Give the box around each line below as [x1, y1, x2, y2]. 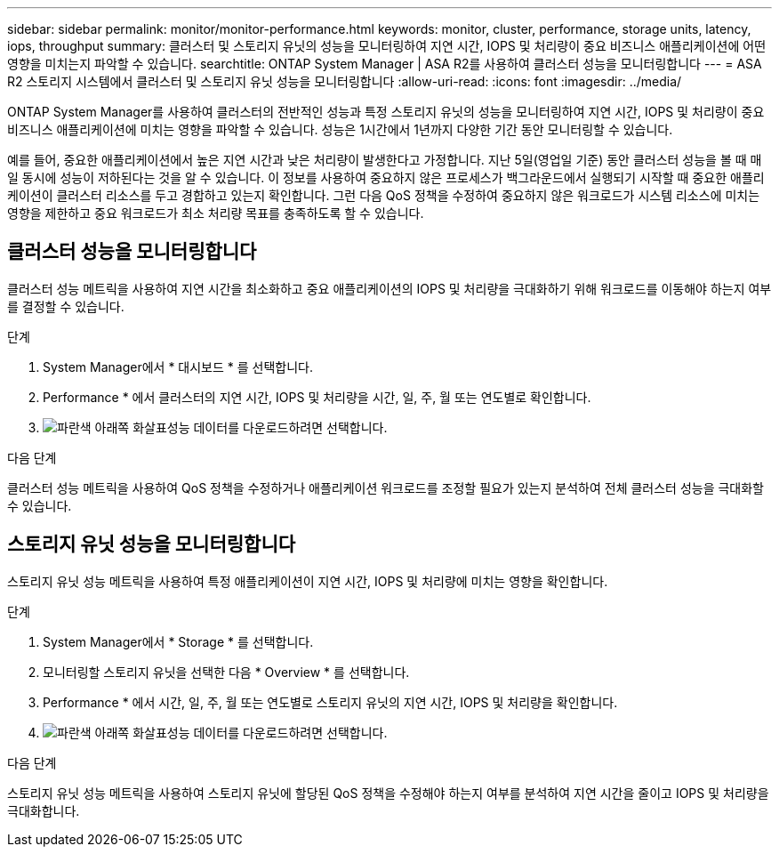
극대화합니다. [7, 802, 80, 818]
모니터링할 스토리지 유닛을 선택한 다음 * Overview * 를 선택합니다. [43, 664, 410, 680]
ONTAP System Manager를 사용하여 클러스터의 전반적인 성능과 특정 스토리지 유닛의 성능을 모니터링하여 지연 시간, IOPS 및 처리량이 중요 [7, 104, 765, 119]
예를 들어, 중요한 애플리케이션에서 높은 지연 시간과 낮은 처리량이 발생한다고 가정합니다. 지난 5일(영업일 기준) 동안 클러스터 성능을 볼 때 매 [7, 152, 762, 167]
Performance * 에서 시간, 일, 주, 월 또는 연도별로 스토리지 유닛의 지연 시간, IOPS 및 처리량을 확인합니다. [43, 694, 618, 710]
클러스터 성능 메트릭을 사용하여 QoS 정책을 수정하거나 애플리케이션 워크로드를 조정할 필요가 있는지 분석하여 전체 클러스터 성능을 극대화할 [7, 479, 764, 495]
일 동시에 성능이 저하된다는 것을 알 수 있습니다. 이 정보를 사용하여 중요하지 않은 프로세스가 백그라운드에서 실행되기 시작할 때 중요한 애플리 [7, 170, 765, 185]
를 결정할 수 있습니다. [7, 298, 124, 314]
